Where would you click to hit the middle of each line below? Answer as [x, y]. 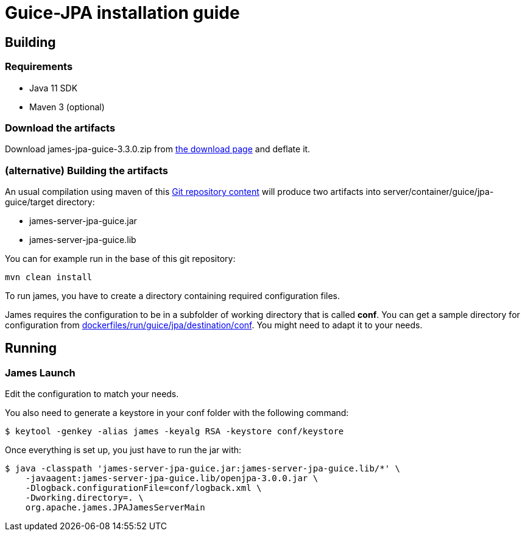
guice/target [30, 202]
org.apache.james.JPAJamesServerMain [115, 508]
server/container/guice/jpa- [438, 192]
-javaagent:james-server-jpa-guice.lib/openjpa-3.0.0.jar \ [172, 478]
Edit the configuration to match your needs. [92, 394]
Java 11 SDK [54, 88]
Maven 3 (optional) [67, 107]
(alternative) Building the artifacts [86, 170]
